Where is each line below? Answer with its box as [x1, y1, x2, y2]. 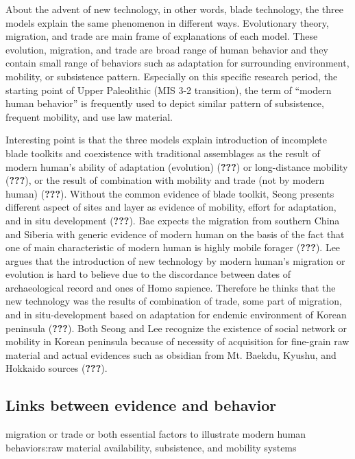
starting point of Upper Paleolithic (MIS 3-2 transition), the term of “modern [5, 82, 332, 97]
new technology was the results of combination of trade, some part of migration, [5, 294, 342, 308]
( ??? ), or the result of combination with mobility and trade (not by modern [5, 173, 325, 187]
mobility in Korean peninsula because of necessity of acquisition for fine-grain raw [5, 334, 350, 349]
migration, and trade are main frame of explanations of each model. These [5, 29, 318, 43]
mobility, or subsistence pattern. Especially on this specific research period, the [5, 69, 338, 83]
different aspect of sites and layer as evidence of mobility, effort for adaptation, [5, 200, 336, 214]
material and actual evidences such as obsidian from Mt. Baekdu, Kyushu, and [5, 347, 336, 362]
